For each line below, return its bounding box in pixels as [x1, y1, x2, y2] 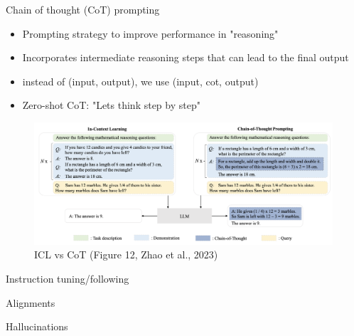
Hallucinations [6, 319, 68, 334]
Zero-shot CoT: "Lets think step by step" [22, 98, 200, 112]
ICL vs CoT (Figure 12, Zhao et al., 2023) [34, 247, 218, 262]
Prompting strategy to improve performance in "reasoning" [22, 26, 279, 41]
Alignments [6, 295, 55, 310]
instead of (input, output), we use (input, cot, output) [22, 73, 259, 88]
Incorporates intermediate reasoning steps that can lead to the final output [22, 50, 349, 65]
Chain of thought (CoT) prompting [6, 2, 160, 16]
